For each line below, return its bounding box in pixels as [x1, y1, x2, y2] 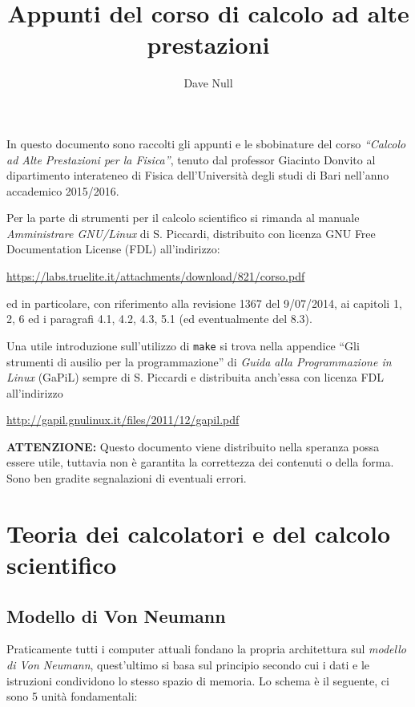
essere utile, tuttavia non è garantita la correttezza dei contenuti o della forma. [6, 454, 394, 471]
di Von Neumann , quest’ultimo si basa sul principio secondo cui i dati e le [6, 656, 370, 673]
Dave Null [183, 75, 233, 91]
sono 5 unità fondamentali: [6, 688, 138, 705]
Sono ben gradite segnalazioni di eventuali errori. [6, 470, 247, 487]
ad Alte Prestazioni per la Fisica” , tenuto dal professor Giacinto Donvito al [6, 151, 376, 168]
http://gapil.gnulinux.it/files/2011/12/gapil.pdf [6, 411, 240, 428]
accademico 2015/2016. [6, 182, 119, 199]
